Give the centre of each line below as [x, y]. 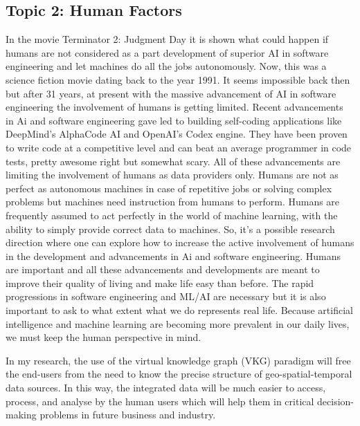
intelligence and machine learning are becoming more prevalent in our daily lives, [178, 323]
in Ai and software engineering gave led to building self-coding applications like [174, 120]
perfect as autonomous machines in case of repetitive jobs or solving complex [169, 188]
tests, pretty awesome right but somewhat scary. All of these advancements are [173, 161]
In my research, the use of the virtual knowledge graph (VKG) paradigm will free [178, 360]
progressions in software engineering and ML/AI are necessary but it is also [166, 296]
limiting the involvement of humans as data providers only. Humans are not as [172, 175]
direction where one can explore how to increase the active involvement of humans [180, 242]
